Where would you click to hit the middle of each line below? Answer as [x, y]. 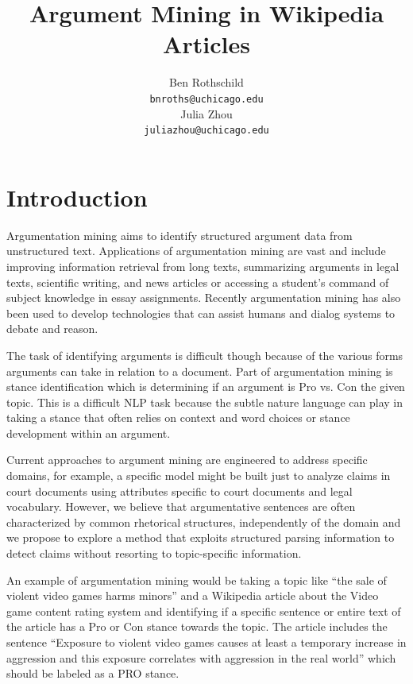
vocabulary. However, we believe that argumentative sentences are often [181, 506]
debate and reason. [52, 328]
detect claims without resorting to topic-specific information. [154, 553]
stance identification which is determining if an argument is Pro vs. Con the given [206, 386]
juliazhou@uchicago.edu [206, 131]
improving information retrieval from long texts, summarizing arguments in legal [203, 266]
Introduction [77, 197]
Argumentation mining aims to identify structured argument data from [179, 235]
